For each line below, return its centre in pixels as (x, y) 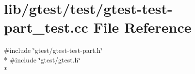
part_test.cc (46, 27)
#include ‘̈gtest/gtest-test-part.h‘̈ (53, 50)
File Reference (142, 27)
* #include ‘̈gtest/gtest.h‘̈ (42, 59)
